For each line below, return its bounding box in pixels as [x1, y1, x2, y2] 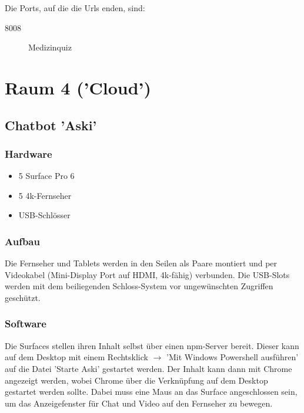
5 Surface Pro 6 [18, 170, 75, 182]
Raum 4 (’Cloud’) [5, 75, 152, 99]
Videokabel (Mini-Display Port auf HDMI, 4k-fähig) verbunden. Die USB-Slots [5, 268, 290, 280]
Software [5, 316, 46, 331]
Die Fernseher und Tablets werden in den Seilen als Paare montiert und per [5, 257, 278, 269]
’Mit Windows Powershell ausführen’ [166, 351, 299, 363]
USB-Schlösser [18, 209, 71, 221]
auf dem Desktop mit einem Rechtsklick [5, 351, 148, 363]
